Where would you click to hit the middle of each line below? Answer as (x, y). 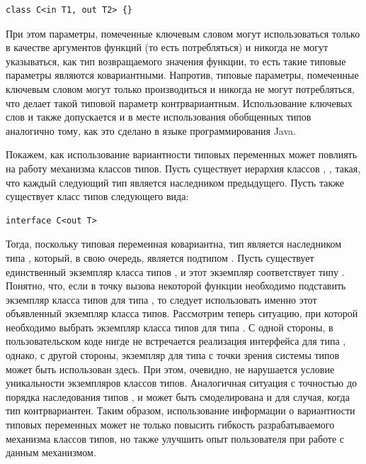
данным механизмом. (51, 452)
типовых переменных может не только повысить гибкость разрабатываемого (170, 425)
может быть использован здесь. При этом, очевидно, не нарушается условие (170, 369)
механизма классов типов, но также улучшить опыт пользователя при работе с (175, 438)
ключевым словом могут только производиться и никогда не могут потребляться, (180, 88)
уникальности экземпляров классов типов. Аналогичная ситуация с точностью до (182, 383)
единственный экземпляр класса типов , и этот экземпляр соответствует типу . (175, 271)
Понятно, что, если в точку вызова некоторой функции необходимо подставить (176, 286)
